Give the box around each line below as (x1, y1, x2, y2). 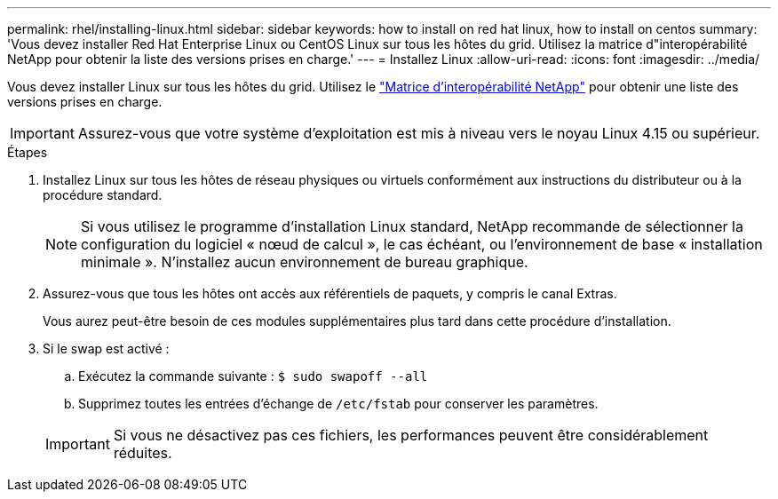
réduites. (113, 444, 172, 462)
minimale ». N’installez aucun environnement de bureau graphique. (81, 253, 528, 271)
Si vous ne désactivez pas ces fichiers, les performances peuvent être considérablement (113, 426, 709, 444)
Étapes (7, 145, 48, 160)
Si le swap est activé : (43, 341, 170, 356)
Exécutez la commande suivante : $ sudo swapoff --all (78, 368, 428, 384)
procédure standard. (43, 187, 163, 202)
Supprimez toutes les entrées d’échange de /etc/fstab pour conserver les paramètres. (78, 396, 599, 411)
